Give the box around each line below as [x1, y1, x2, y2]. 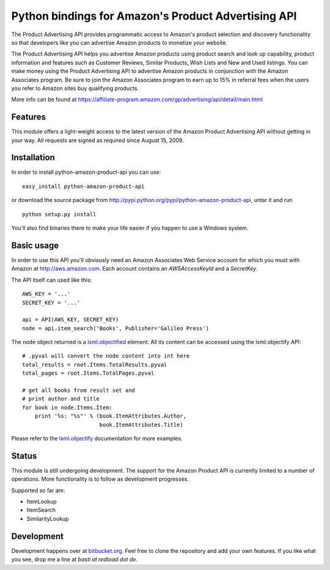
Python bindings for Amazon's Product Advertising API [11, 9, 297, 23]
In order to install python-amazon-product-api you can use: [11, 168, 161, 176]
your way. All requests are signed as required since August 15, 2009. [11, 137, 185, 144]
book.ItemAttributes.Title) [99, 421, 183, 428]
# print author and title [22, 396, 100, 402]
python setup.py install [22, 211, 97, 217]
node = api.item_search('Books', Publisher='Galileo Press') [22, 324, 209, 332]
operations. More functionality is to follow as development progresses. [11, 475, 189, 483]
